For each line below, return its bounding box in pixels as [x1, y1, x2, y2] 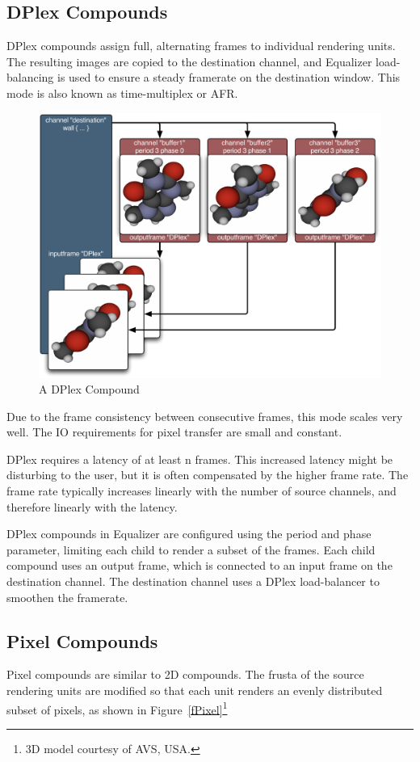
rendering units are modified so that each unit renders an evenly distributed [6, 682, 383, 699]
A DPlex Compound [39, 381, 140, 398]
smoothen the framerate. [6, 588, 128, 605]
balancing [6, 69, 54, 86]
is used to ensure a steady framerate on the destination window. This [57, 69, 401, 86]
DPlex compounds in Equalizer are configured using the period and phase [6, 525, 372, 542]
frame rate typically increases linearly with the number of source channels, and [6, 482, 397, 499]
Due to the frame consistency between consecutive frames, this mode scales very [6, 407, 403, 424]
